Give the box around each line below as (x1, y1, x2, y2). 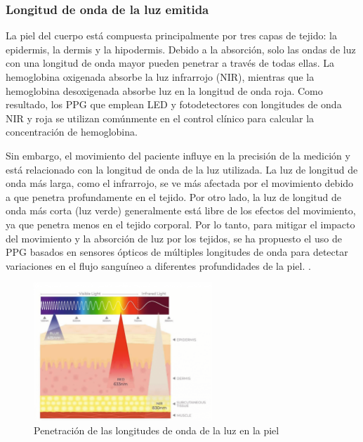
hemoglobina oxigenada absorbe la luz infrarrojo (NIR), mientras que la (6, 70, 315, 84)
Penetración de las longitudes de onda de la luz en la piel (34, 423, 279, 438)
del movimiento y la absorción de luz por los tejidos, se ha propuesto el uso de (6, 230, 342, 245)
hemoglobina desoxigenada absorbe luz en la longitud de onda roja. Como (6, 83, 323, 98)
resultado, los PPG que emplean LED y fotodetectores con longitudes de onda (6, 97, 342, 112)
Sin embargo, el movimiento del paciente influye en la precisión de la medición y (6, 148, 350, 162)
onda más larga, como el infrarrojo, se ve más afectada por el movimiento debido (6, 176, 354, 190)
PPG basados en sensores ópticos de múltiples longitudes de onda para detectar (6, 245, 348, 259)
